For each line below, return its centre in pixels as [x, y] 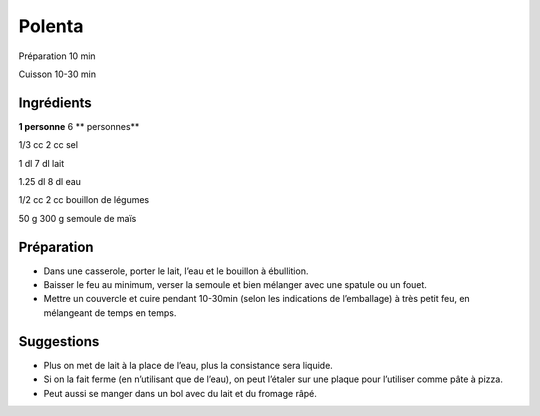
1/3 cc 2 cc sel [48, 145]
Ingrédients [55, 102]
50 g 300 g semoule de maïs [77, 218]
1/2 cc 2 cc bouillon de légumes [84, 200]
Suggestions [59, 341]
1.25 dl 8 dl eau [50, 182]
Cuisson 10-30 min [57, 74]
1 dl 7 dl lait [41, 163]
